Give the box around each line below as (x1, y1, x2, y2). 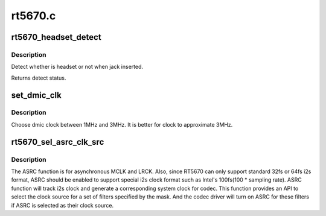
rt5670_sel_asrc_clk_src (11, 136, 104, 147)
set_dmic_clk (11, 90, 62, 100)
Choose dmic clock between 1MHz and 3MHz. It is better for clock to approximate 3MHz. (11, 121, 233, 128)
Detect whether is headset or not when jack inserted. (11, 63, 143, 71)
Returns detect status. (11, 74, 66, 81)
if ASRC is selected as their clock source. (11, 202, 114, 209)
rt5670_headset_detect (11, 32, 102, 42)
